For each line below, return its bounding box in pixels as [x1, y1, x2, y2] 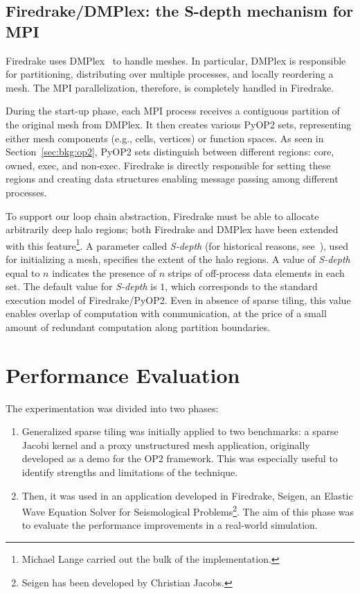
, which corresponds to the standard [165, 279, 318, 294]
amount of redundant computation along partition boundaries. [6, 319, 271, 334]
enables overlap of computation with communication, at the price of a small [6, 306, 327, 321]
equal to [6, 265, 40, 280]
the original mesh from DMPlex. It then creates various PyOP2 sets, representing [6, 117, 352, 131]
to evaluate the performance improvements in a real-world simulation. [21, 518, 318, 532]
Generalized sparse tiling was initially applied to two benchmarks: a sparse [21, 424, 339, 439]
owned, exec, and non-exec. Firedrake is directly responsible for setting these [6, 158, 331, 172]
